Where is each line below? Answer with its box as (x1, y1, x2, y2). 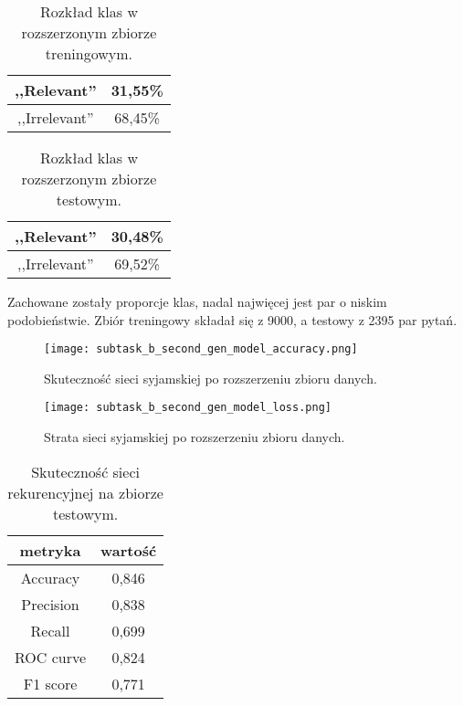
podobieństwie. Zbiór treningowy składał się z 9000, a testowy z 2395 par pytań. (7, 310, 458, 329)
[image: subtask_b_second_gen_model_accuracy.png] (44, 342, 358, 356)
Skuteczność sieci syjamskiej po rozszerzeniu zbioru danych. (44, 368, 377, 387)
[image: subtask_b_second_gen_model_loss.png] (44, 401, 331, 415)
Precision (21, 593, 79, 615)
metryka (19, 539, 81, 561)
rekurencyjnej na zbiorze (7, 481, 163, 503)
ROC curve (15, 646, 87, 668)
